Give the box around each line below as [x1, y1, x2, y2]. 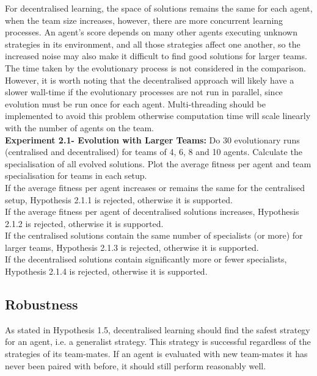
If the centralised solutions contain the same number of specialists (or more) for [5, 229, 303, 242]
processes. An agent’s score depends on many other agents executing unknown [5, 26, 297, 38]
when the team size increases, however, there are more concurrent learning [5, 13, 283, 26]
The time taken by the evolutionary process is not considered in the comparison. [5, 61, 306, 74]
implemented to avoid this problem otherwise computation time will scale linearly [5, 109, 311, 122]
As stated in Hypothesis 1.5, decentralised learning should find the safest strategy [5, 323, 310, 336]
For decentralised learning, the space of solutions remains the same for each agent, [5, 2, 313, 14]
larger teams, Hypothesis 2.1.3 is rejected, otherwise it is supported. [5, 240, 259, 253]
